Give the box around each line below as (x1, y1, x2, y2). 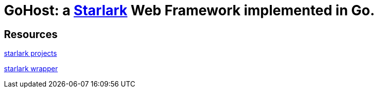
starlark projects (4, 49, 57, 58)
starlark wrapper (4, 64, 58, 73)
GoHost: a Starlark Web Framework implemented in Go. (4, 2, 375, 19)
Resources (4, 28, 58, 41)
